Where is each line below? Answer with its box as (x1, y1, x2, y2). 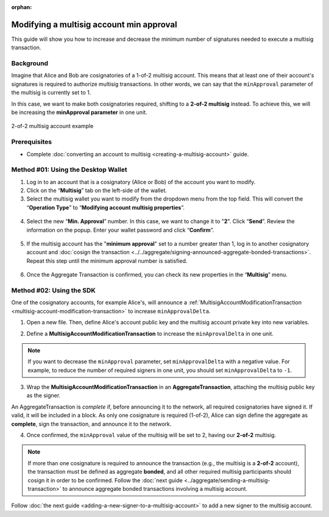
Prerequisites (11, 138, 52, 146)
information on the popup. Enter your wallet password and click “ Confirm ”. (26, 226, 214, 234)
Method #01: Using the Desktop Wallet (11, 165, 127, 174)
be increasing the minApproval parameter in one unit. (11, 109, 147, 116)
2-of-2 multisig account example (11, 123, 94, 130)
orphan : (11, 4, 32, 10)
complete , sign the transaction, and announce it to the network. (11, 420, 172, 427)
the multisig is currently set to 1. (11, 89, 91, 96)
